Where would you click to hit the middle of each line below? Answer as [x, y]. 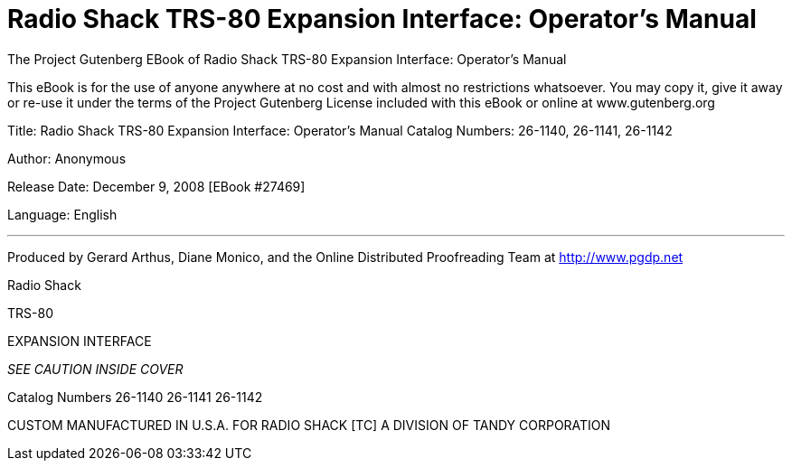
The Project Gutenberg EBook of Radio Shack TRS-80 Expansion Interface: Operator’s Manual [287, 59]
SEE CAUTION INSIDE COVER [95, 369]
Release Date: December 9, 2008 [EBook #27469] [156, 186]
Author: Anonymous [67, 158]
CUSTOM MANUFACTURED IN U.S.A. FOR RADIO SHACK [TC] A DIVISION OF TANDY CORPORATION [309, 425]
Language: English [62, 214]
